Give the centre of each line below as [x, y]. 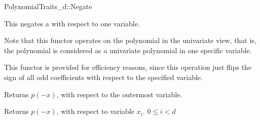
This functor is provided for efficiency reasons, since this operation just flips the [128, 67]
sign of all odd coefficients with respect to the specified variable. [103, 77]
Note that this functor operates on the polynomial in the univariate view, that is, [130, 40]
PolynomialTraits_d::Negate [48, 6]
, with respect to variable [96, 111]
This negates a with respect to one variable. [72, 23]
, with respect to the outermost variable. [119, 94]
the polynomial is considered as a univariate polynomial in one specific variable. [128, 50]
